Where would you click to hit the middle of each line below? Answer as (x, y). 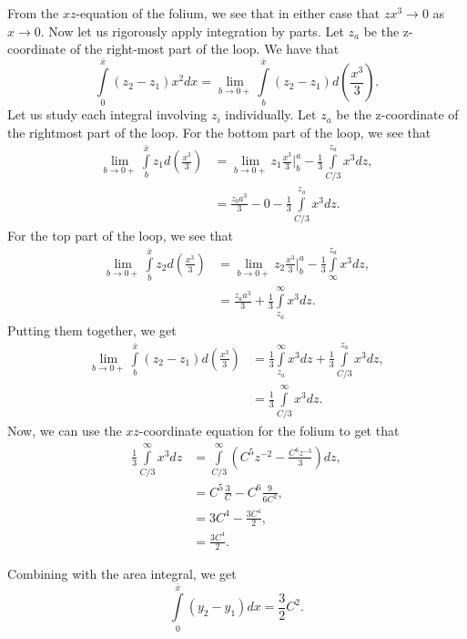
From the (33, 13)
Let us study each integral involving (107, 114)
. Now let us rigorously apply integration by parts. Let (192, 31)
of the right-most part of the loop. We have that (204, 49)
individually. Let (271, 114)
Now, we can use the (65, 431)
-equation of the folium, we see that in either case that (228, 13)
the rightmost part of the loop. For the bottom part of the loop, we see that (219, 133)
